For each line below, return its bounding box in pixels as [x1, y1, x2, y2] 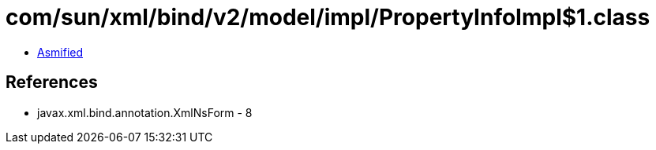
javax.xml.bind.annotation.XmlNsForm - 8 [37, 105, 253, 119]
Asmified [37, 45, 84, 59]
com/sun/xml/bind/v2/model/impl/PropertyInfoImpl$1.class [6, 4, 650, 31]
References [6, 72, 98, 93]
